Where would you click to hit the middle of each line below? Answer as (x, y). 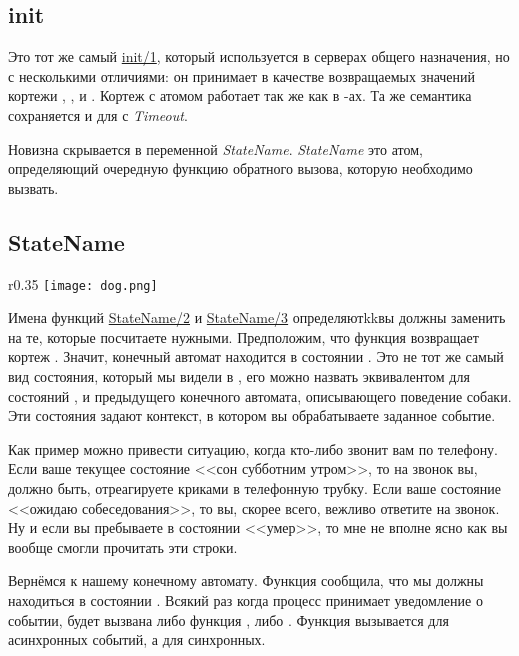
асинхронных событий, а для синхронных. (137, 639)
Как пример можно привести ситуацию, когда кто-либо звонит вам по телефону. (253, 448)
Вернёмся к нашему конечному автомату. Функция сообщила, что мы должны (246, 580)
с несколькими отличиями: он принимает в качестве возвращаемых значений (242, 75)
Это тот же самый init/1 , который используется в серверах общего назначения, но (259, 56)
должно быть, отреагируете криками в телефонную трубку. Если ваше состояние (254, 487)
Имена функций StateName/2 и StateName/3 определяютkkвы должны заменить (257, 317)
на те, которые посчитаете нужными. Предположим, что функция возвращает (243, 336)
